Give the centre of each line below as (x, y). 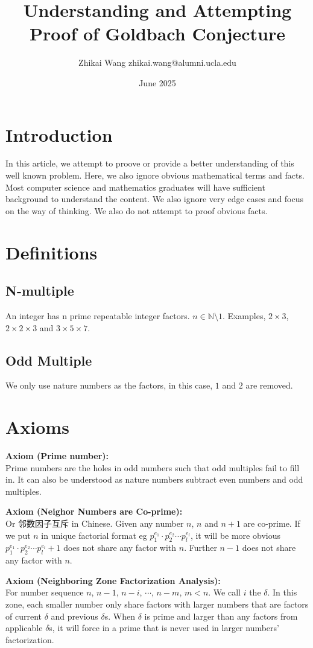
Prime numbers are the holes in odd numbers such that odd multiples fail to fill (153, 467)
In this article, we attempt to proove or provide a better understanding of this (150, 163)
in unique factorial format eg (94, 535)
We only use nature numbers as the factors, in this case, (109, 385)
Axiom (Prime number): (57, 456)
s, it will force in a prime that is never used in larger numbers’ (164, 628)
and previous (74, 616)
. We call (224, 592)
